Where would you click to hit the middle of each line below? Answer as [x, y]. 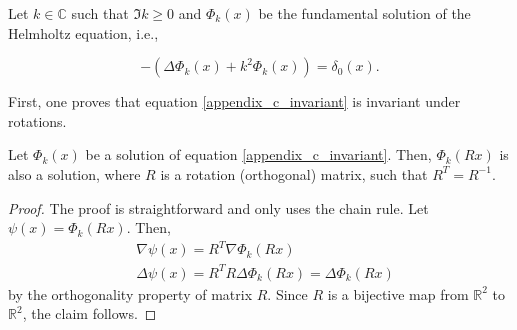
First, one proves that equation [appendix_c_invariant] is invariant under [234, 101]
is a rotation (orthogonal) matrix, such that [294, 173]
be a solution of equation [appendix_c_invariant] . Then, [258, 154]
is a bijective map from [398, 293]
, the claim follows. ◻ [89, 313]
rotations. [37, 120]
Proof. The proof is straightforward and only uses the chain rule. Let [218, 207]
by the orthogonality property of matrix [130, 293]
